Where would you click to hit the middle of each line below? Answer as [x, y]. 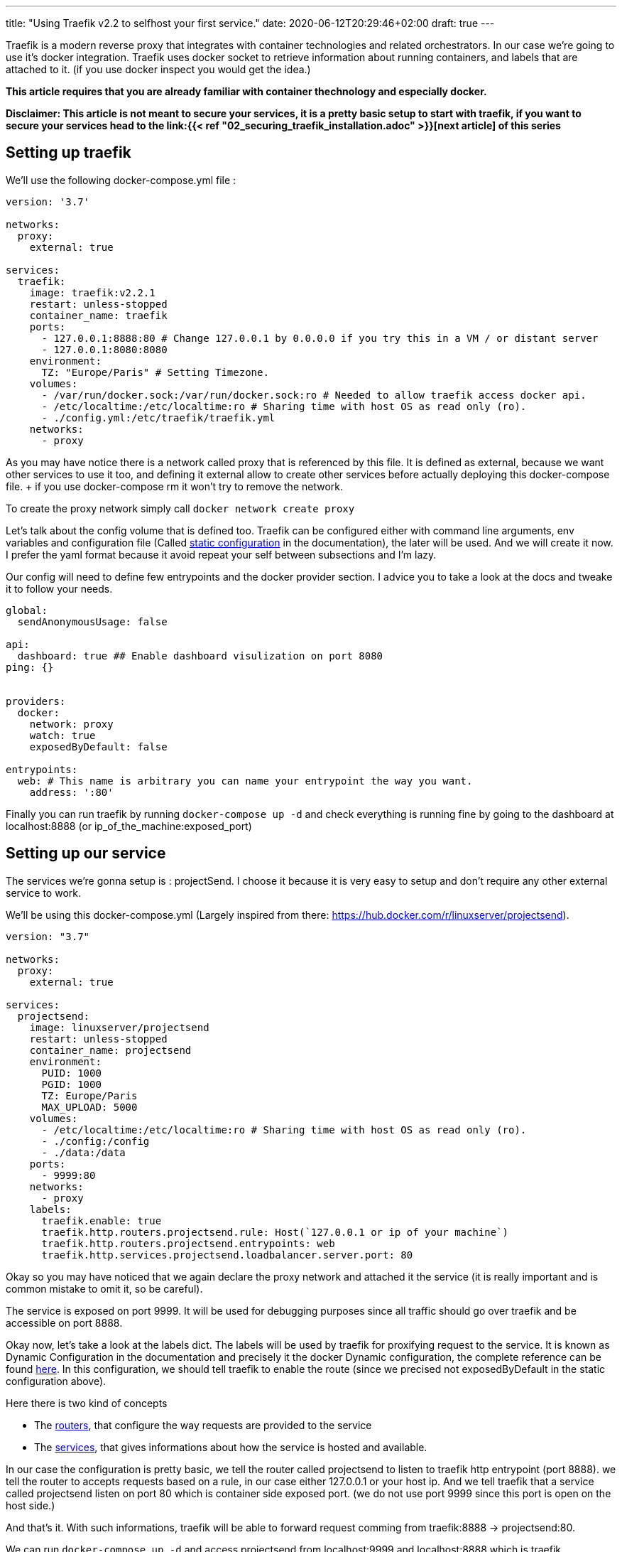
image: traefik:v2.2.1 [92, 292]
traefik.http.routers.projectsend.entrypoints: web [188, 1243]
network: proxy [71, 724]
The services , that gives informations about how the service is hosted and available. [231, 1447]
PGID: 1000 [71, 1084]
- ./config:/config [96, 1141]
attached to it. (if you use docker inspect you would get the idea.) [158, 69]
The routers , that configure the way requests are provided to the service [203, 1425]
